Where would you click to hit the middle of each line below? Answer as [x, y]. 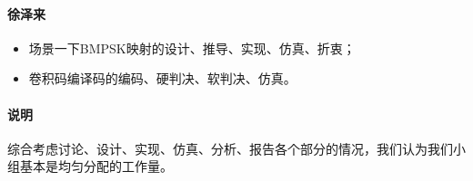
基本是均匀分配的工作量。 [96, 166]
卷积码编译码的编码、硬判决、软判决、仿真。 [162, 78]
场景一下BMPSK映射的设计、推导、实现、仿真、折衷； [192, 48]
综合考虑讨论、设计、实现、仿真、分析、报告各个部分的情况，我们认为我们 [230, 148]
